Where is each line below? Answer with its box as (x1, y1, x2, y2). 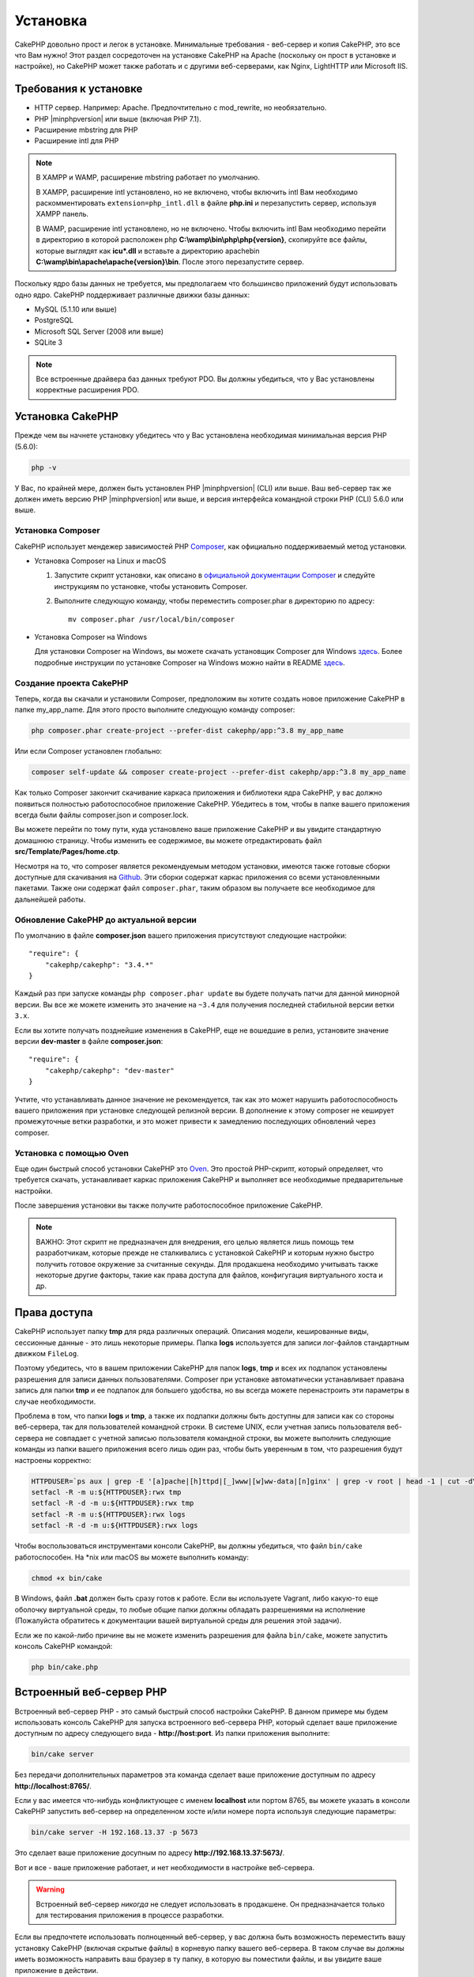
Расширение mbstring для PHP (34, 125, 138, 134)
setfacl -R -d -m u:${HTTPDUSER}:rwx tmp (31, 1499, 194, 1508)
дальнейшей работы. (14, 894, 86, 904)
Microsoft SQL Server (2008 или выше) (34, 327, 164, 336)
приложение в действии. (14, 1965, 99, 1975)
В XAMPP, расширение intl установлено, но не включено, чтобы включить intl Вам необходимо (36, 187, 359, 197)
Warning (36, 1884, 65, 1894)
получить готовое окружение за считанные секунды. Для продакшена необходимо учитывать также (36, 1259, 379, 1268)
